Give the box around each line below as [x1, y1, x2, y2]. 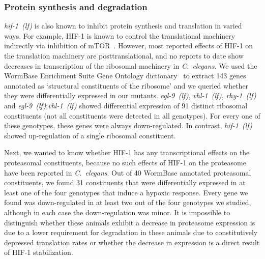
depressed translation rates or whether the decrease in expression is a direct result [4, 237, 260, 247]
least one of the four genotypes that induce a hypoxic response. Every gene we [4, 187, 248, 197]
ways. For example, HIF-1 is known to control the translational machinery [4, 30, 235, 41]
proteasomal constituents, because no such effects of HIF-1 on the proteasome [4, 157, 246, 167]
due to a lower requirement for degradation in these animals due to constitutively [4, 227, 258, 238]
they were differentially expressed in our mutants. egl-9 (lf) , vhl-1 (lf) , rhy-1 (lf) [4, 90, 256, 101]
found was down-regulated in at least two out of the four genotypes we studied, [4, 197, 251, 208]
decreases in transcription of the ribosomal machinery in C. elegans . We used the [4, 60, 257, 71]
